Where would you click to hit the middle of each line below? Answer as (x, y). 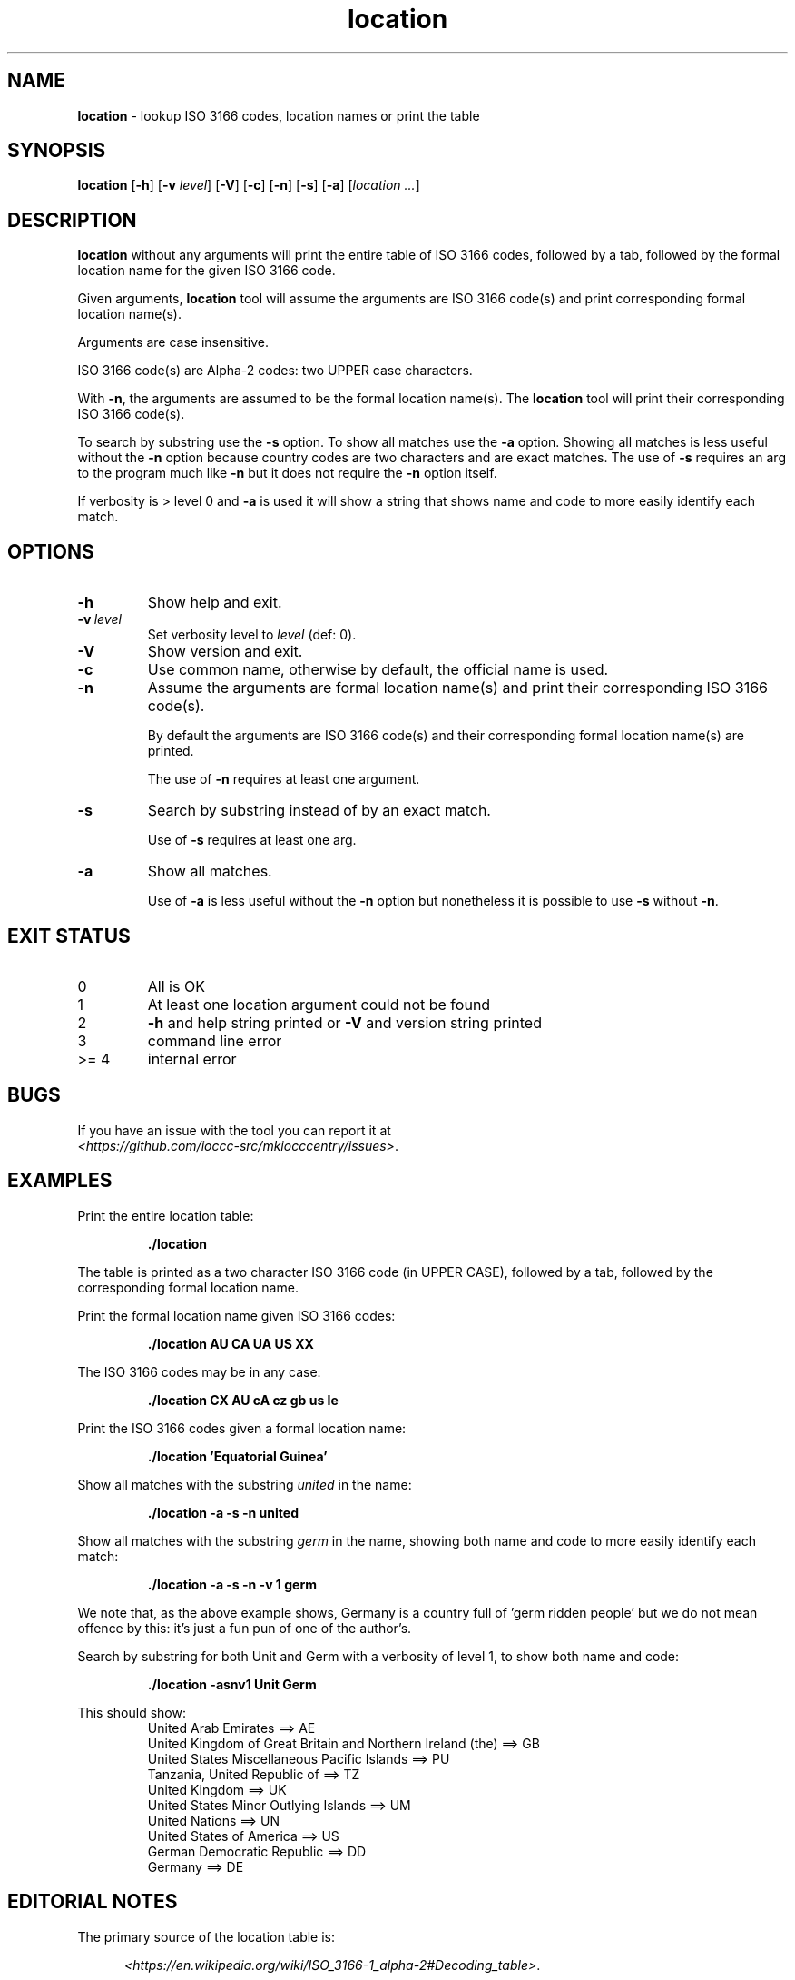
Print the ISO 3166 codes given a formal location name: (242, 1428)
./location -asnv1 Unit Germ (232, 1684)
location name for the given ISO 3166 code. (206, 271)
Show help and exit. (215, 603)
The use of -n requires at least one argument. (284, 779)
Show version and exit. (225, 652)
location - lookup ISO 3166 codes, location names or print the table (279, 115)
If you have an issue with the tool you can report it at (234, 1130)
